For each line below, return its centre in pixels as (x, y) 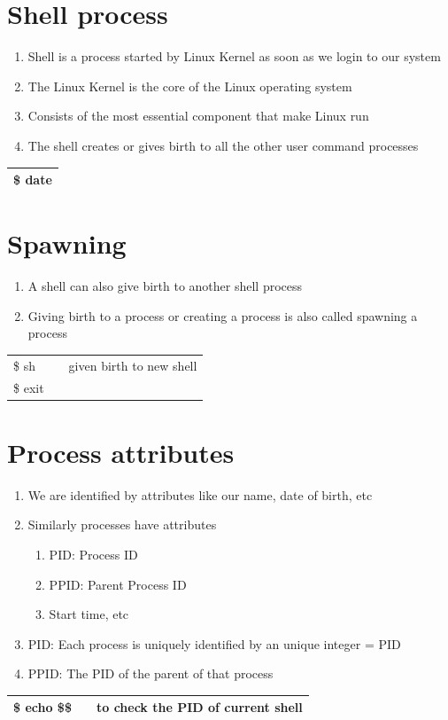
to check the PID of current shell (199, 707)
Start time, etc (89, 614)
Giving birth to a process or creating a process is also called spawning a (223, 315)
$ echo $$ (42, 707)
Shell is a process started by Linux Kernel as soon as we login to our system (234, 56)
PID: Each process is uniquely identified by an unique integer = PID (214, 643)
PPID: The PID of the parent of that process (151, 673)
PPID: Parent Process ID (118, 584)
